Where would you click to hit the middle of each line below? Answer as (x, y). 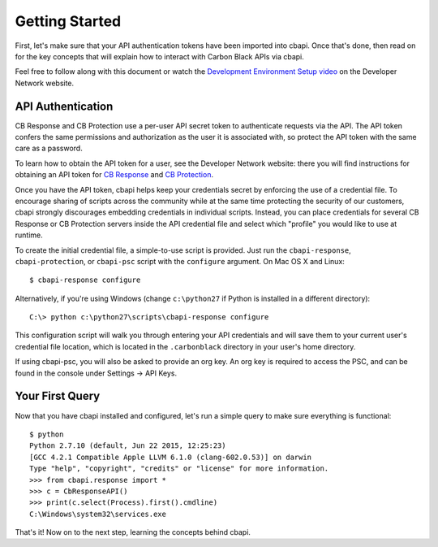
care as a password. (49, 148)
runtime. (29, 235)
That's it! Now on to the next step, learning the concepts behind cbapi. (133, 532)
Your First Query (58, 396)
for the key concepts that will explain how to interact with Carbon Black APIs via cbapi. (159, 56)
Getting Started (68, 21)
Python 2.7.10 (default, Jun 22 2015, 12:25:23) (128, 446)
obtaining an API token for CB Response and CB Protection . (114, 175)
